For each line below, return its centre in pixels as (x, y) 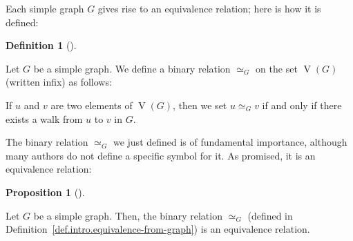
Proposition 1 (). (45, 192)
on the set (277, 68)
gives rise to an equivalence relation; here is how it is (209, 8)
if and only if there (302, 105)
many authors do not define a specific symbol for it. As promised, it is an (161, 155)
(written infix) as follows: (59, 82)
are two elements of (92, 105)
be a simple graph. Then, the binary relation (128, 215)
